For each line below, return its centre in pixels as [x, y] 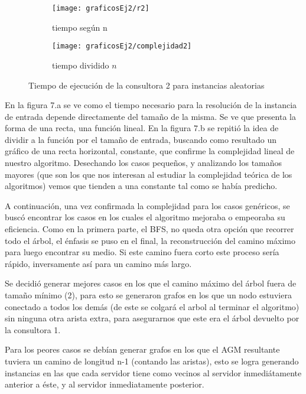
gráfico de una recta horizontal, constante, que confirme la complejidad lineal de [150, 151]
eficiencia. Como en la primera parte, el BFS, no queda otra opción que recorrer [149, 229]
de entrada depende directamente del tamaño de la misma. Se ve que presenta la [150, 116]
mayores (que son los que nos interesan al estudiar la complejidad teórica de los [149, 174]
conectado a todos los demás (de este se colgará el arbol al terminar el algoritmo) [152, 306]
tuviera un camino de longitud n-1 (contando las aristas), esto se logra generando [152, 361]
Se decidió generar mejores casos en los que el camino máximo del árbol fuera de [151, 283]
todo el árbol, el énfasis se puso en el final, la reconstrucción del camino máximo [150, 240]
